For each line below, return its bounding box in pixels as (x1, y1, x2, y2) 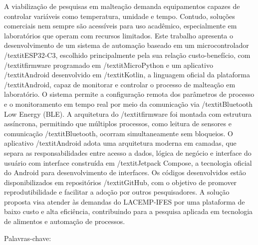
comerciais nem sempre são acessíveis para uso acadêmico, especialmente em (4, 20, 237, 31)
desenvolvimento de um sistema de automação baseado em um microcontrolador (4, 40, 249, 50)
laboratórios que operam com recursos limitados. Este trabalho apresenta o (4, 30, 234, 40)
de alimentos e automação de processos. (4, 216, 125, 227)
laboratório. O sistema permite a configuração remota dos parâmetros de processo (4, 89, 255, 99)
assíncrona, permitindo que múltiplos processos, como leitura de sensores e (4, 118, 232, 129)
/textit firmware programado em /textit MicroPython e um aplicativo (4, 59, 213, 70)
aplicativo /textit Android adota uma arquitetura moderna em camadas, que (4, 138, 237, 148)
